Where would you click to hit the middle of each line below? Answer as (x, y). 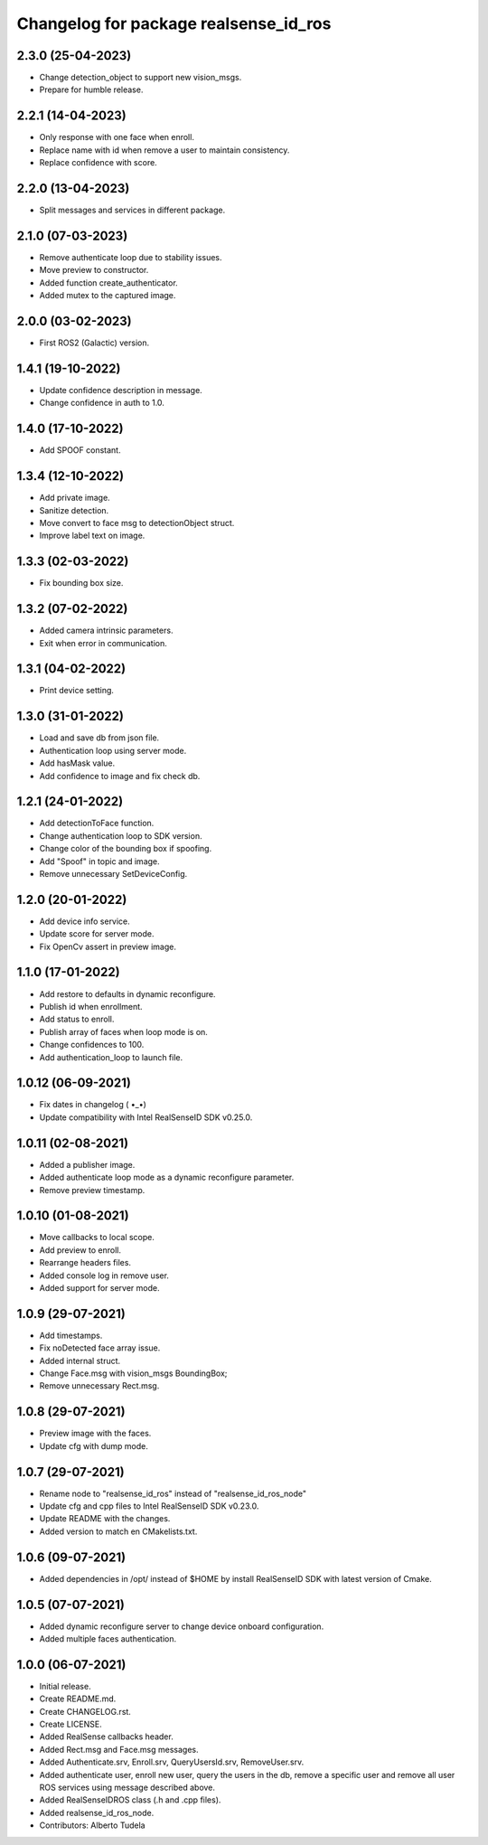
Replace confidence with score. (98, 163)
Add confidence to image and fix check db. (120, 776)
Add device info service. (84, 921)
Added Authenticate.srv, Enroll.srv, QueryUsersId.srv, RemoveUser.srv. (172, 1762)
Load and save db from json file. (99, 738)
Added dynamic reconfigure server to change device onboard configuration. (182, 1626)
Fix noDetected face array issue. (100, 1348)
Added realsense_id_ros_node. (97, 1812)
